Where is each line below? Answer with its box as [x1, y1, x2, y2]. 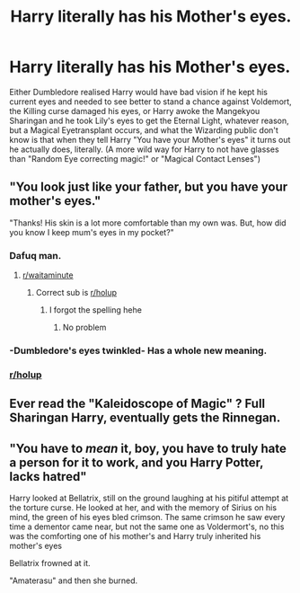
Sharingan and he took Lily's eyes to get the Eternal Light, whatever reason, [9, 115, 289, 126]
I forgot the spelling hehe [49, 305, 142, 315]
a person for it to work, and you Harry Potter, [9, 455, 264, 470]
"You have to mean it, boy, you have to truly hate [9, 440, 287, 456]
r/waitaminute [22, 270, 74, 280]
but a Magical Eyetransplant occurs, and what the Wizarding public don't [9, 124, 278, 136]
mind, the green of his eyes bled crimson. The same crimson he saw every [9, 512, 286, 523]
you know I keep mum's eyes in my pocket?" [9, 226, 175, 237]
